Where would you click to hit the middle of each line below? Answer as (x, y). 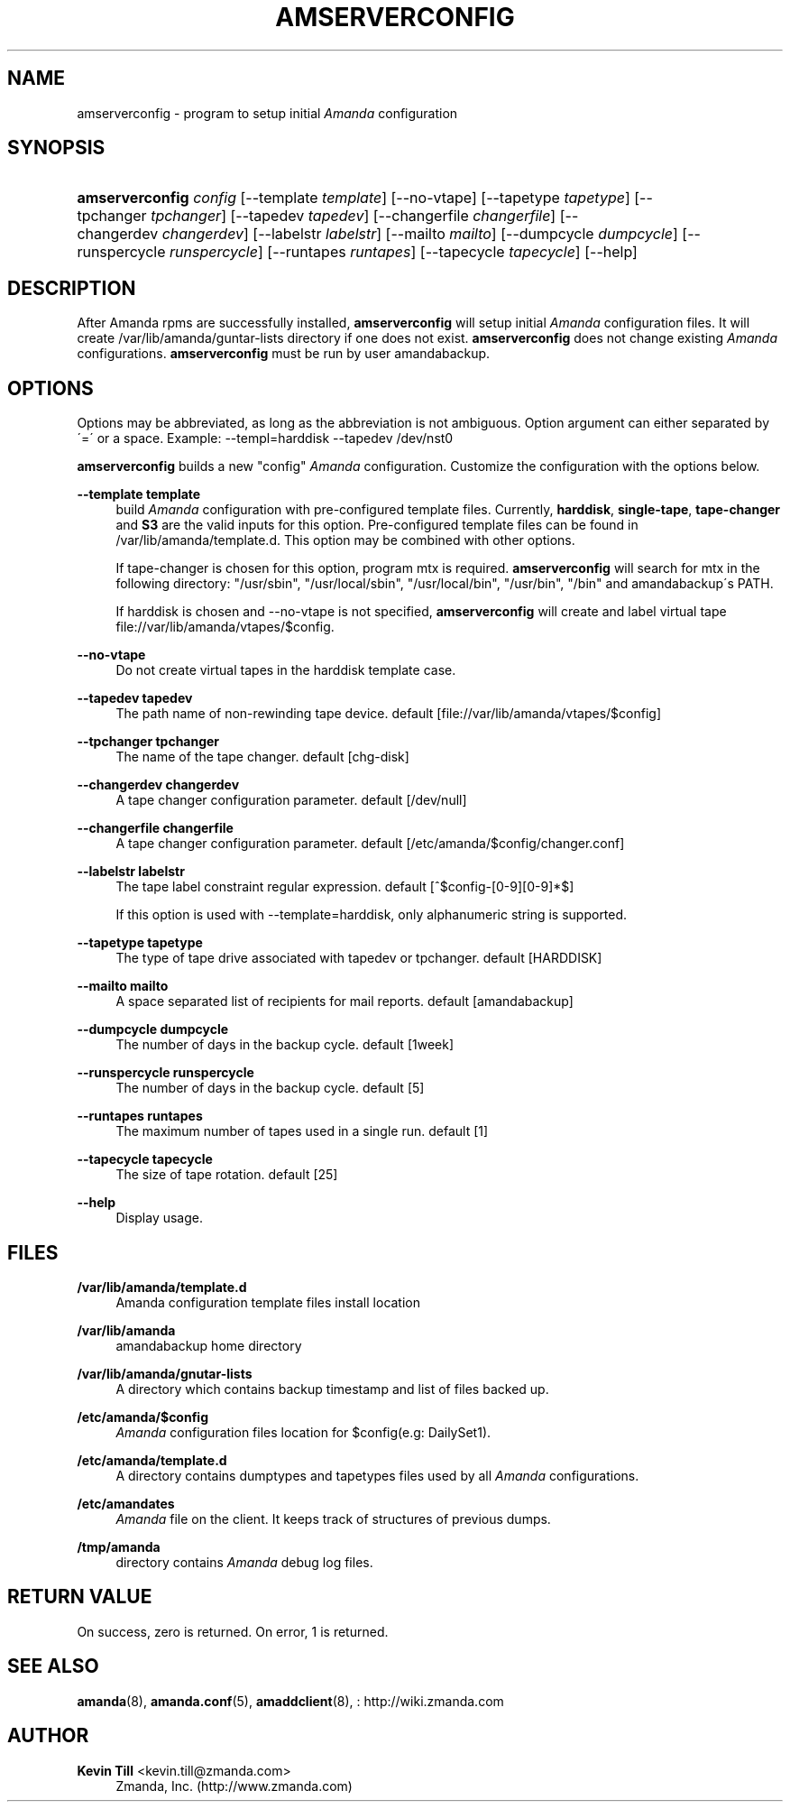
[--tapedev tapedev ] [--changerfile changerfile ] (393, 216)
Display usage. (160, 1218)
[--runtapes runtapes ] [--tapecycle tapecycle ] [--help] (452, 252)
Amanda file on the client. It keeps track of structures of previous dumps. (333, 1518)
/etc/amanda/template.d (152, 1460)
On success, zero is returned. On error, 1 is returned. (233, 1631)
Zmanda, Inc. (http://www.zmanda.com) (234, 1786)
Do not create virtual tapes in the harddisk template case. (286, 670)
